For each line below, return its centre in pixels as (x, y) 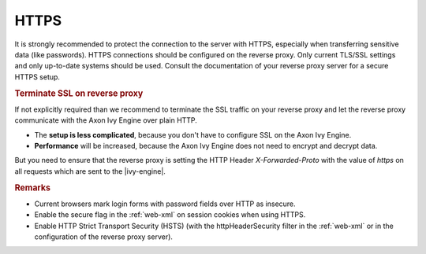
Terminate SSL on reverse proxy (79, 93)
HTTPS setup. (37, 77)
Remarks (33, 187)
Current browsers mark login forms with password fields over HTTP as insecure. (165, 204)
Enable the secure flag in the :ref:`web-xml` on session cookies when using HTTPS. (170, 215)
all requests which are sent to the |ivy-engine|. (90, 171)
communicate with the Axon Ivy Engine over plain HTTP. (106, 120)
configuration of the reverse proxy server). (104, 237)
